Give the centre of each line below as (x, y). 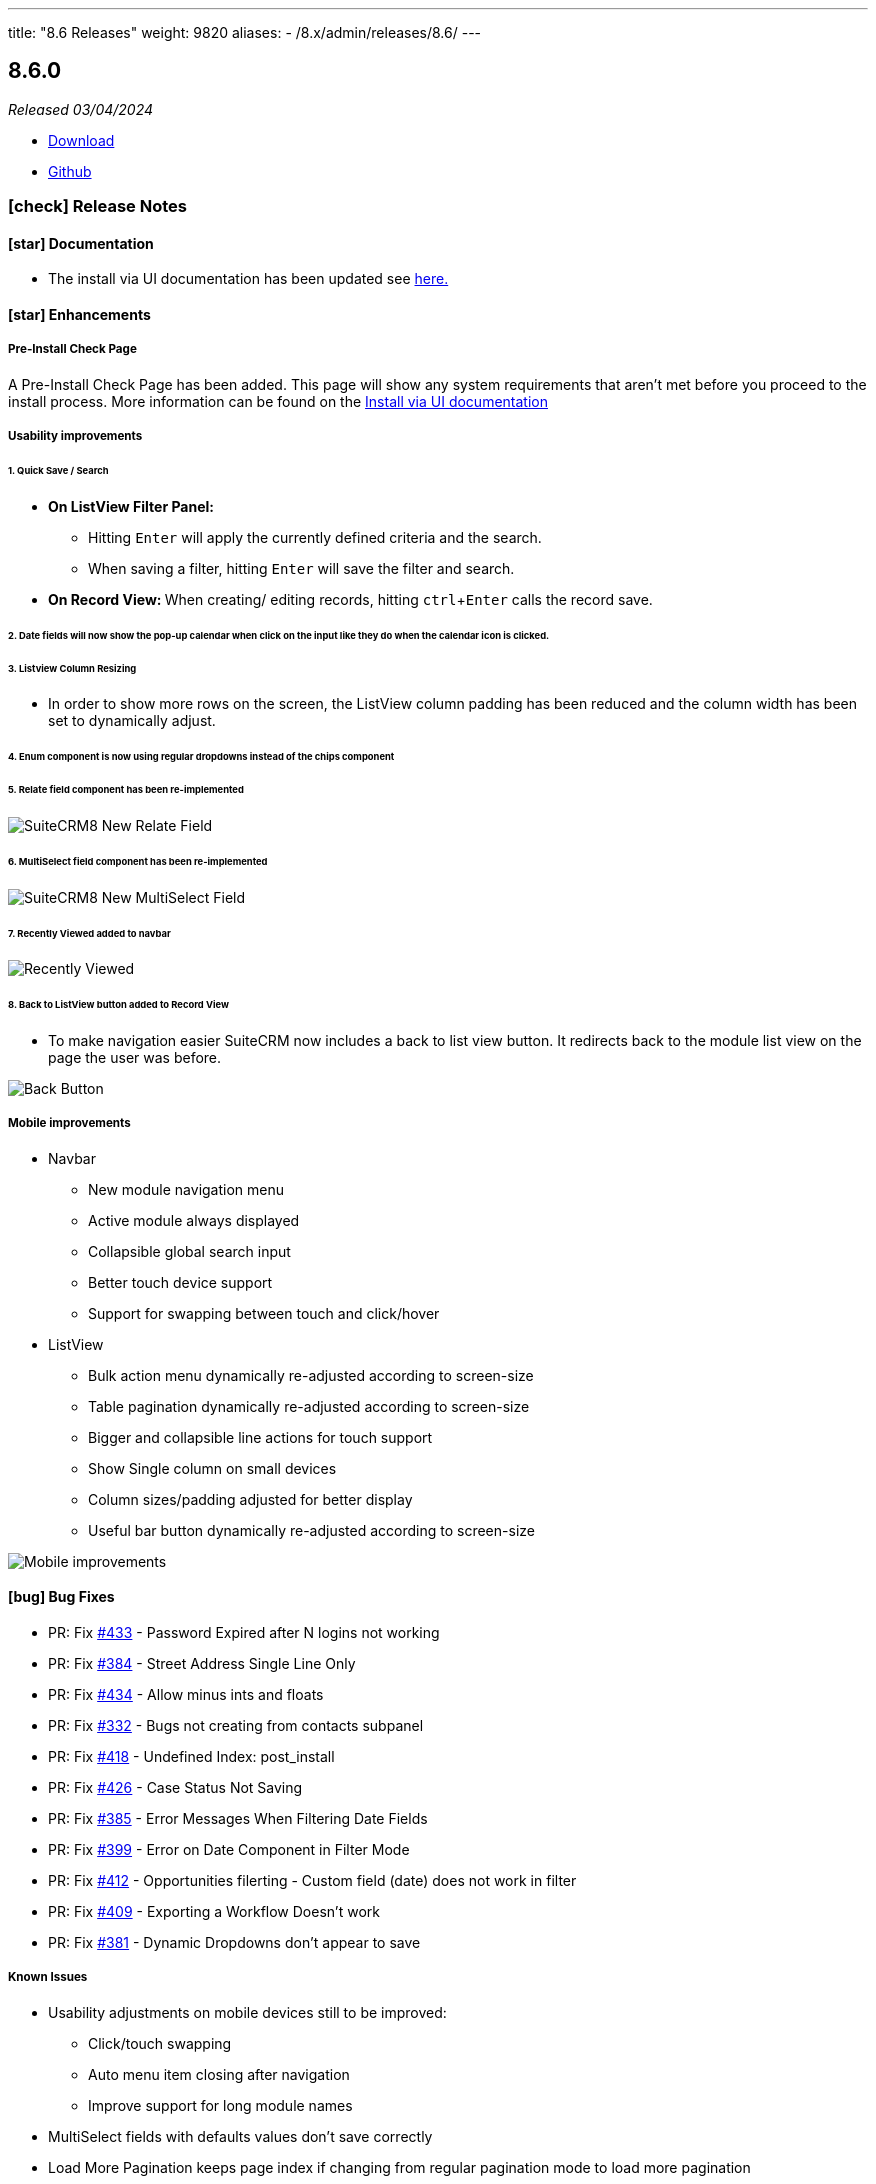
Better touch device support (180, 1282)
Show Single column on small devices (212, 1468)
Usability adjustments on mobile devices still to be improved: (247, 2012)
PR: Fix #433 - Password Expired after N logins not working (244, 1633)
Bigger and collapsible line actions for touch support (260, 1437)
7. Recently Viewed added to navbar (89, 933)
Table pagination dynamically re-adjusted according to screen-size (309, 1406)
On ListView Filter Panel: (131, 506)
